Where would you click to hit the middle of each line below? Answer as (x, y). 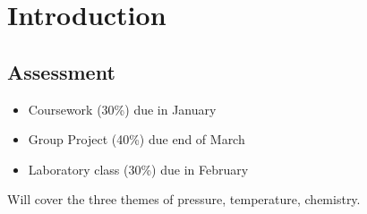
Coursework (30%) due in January (122, 109)
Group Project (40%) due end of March (137, 139)
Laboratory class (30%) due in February (138, 169)
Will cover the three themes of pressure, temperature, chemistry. (184, 199)
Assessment (61, 71)
